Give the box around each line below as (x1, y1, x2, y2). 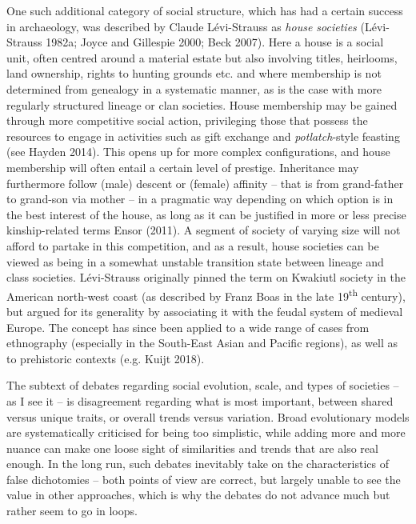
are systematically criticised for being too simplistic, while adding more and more (6, 424, 406, 441)
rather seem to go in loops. (6, 502, 138, 519)
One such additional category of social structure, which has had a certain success (6, 2, 403, 18)
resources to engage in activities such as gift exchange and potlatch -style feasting (6, 127, 400, 144)
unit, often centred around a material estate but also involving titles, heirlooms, (6, 49, 398, 66)
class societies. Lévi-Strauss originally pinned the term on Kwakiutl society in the (6, 269, 406, 286)
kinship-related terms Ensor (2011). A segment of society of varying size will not (6, 222, 401, 238)
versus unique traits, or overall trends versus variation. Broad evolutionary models (6, 408, 410, 425)
